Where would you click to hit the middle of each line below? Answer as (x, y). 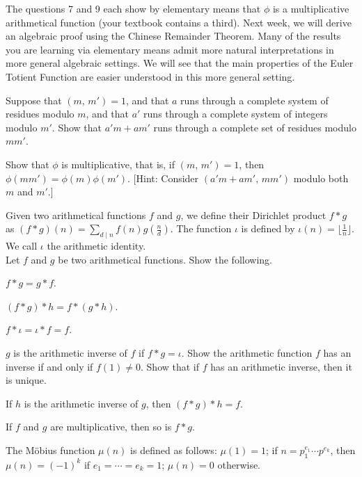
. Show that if (170, 366)
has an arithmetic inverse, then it (281, 366)
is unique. (26, 380)
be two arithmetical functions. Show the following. (165, 259)
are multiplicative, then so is (111, 427)
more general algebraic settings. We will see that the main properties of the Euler (180, 63)
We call (22, 246)
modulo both (321, 178)
